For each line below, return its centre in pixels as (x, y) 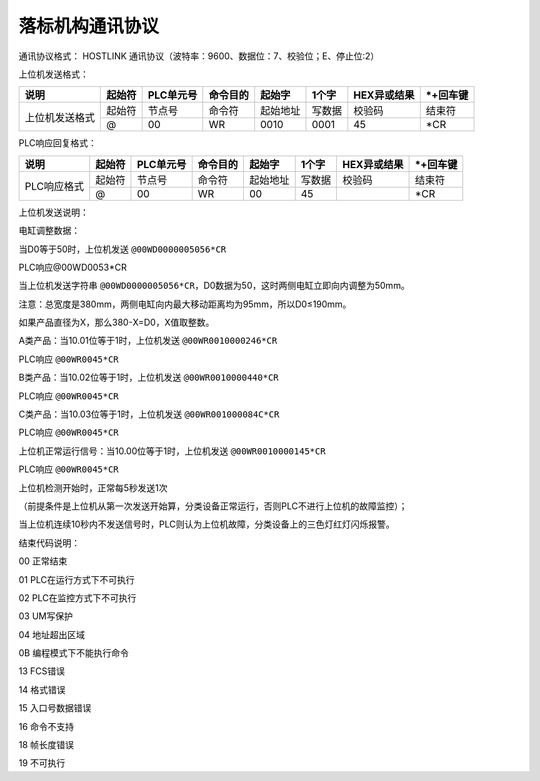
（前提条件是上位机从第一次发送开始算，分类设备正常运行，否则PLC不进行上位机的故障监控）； (213, 506)
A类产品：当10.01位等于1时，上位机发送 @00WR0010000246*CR (148, 341)
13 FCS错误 (41, 671)
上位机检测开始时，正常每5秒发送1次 (93, 487)
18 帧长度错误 (46, 745)
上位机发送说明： (53, 212)
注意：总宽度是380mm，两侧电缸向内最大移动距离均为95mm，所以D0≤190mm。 (185, 304)
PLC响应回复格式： (57, 143)
